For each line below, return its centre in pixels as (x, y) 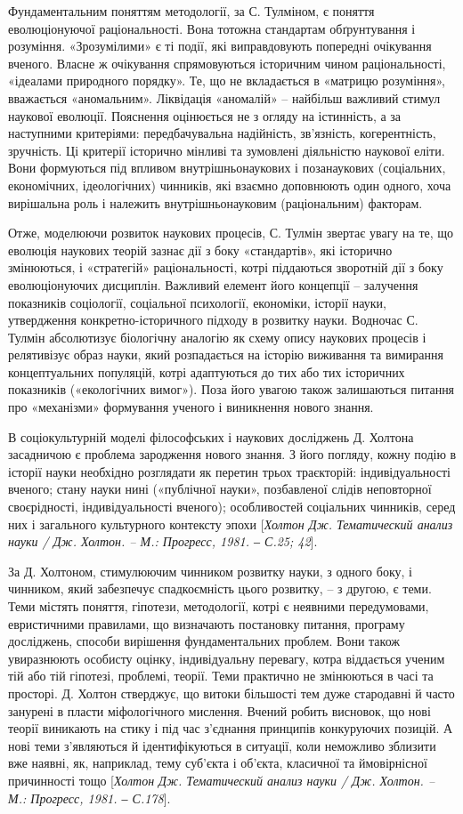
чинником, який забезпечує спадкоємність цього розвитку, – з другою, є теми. (220, 588)
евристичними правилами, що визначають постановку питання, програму (207, 623)
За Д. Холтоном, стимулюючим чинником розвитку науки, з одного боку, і (210, 571)
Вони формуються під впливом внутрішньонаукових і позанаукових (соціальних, (227, 168)
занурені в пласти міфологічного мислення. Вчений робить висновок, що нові (219, 710)
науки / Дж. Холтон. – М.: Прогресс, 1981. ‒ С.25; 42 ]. (163, 541)
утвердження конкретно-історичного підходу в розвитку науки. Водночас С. (213, 320)
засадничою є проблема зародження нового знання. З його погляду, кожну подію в (232, 454)
